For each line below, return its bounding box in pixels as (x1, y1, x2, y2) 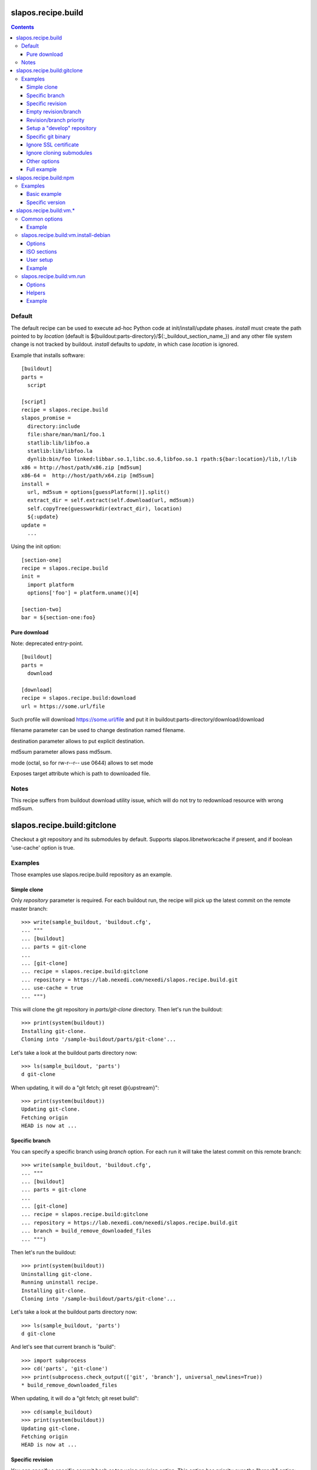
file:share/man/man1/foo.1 (27, 431, 105, 438)
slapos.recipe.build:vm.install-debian (21, 232, 111, 239)
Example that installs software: (11, 352, 85, 359)
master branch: (11, 905, 48, 912)
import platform (27, 581, 75, 588)
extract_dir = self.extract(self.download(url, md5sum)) (27, 497, 195, 504)
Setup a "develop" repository (26, 125, 97, 132)
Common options (21, 215, 63, 222)
